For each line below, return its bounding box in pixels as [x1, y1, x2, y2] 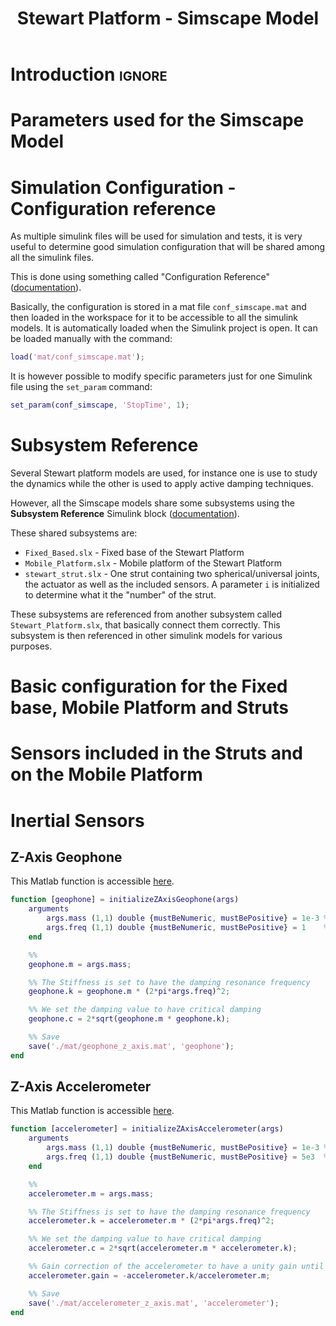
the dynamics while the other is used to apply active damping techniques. [10, 478, 314, 489]
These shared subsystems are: [10, 527, 138, 539]
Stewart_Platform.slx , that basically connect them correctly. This [10, 619, 281, 631]
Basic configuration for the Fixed [10, 675, 288, 698]
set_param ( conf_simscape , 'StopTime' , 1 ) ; [10, 400, 190, 411]
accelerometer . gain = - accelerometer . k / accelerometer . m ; [28, 1270, 271, 1281]
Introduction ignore [10, 63, 168, 86]
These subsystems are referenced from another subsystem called [10, 608, 283, 620]
